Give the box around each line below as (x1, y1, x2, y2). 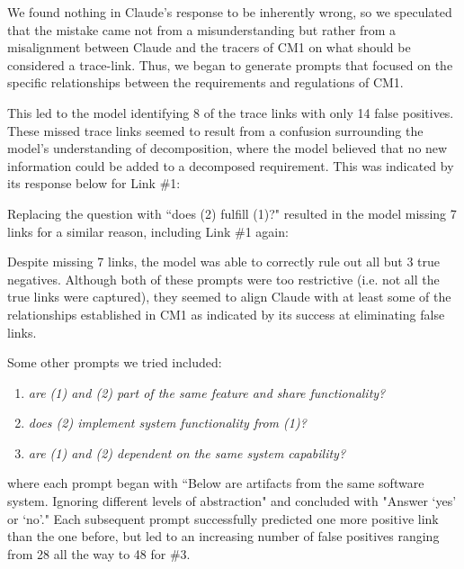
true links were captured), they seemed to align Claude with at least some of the (7, 287, 451, 306)
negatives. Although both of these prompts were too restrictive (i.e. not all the (7, 269, 440, 288)
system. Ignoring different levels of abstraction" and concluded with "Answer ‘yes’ (7, 492, 457, 510)
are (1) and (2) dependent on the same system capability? (28, 443, 346, 462)
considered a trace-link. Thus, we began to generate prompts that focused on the (7, 55, 453, 74)
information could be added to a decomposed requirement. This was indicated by (7, 156, 454, 175)
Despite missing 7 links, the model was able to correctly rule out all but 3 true (7, 252, 440, 271)
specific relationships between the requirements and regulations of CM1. (7, 73, 404, 92)
